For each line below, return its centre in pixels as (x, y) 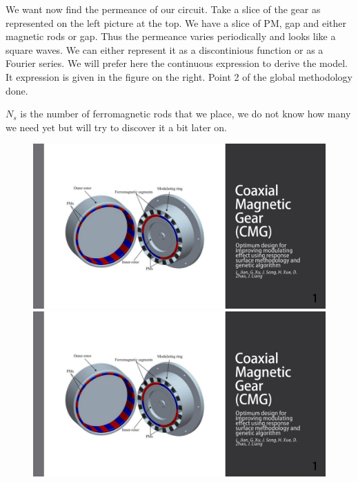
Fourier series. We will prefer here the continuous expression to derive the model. (177, 63)
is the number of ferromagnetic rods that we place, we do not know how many (186, 114)
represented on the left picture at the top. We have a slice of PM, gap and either (176, 22)
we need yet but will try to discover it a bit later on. (117, 127)
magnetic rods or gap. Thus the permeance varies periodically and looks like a (171, 36)
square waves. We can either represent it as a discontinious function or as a (165, 49)
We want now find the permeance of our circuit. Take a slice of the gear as (163, 9)
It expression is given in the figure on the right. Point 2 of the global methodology (179, 76)
